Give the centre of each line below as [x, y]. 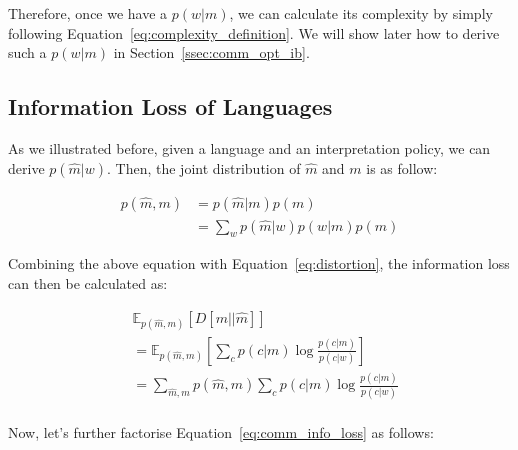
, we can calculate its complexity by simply [361, 13]
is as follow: [402, 167]
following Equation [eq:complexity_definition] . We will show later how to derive [254, 32]
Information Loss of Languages [170, 106]
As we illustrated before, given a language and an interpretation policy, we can [249, 147]
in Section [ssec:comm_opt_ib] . [211, 52]
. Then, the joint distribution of [204, 167]
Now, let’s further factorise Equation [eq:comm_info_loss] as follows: [221, 431]
